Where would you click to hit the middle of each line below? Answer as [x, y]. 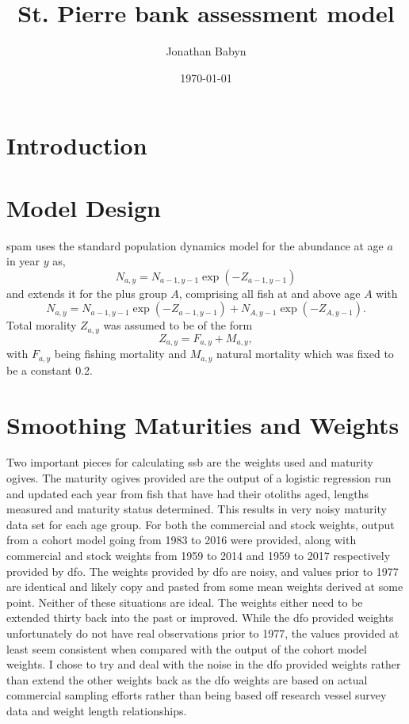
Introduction [77, 145]
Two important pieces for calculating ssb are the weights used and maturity [190, 462]
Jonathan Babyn [206, 51]
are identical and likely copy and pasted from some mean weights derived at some [205, 587]
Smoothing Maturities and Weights [203, 424]
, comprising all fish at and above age [269, 293]
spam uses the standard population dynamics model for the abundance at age [195, 245]
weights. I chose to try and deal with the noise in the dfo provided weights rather [204, 664]
